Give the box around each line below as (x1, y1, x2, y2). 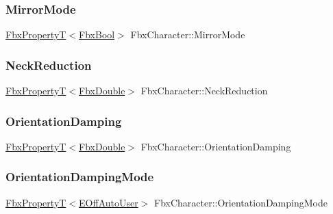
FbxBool (79, 27, 115, 42)
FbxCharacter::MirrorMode (130, 27, 245, 42)
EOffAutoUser (79, 195, 138, 209)
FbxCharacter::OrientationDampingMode (154, 195, 328, 209)
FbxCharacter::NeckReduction (140, 83, 268, 98)
